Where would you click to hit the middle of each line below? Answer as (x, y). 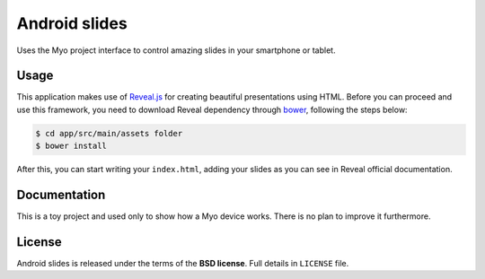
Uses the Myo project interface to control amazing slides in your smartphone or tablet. (176, 50)
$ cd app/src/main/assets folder (109, 133)
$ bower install (71, 146)
